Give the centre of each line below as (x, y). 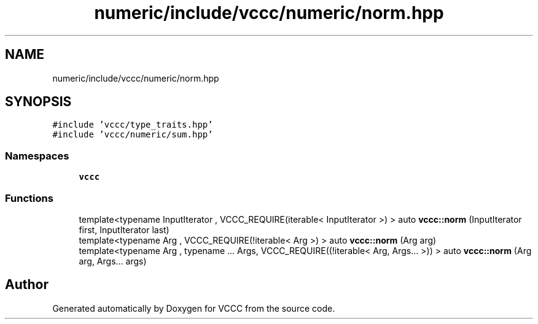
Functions (29, 198)
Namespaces (37, 156)
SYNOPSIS (38, 102)
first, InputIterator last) (124, 229)
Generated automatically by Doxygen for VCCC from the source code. (194, 308)
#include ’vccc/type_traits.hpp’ (133, 125)
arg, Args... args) (113, 261)
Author (27, 285)
